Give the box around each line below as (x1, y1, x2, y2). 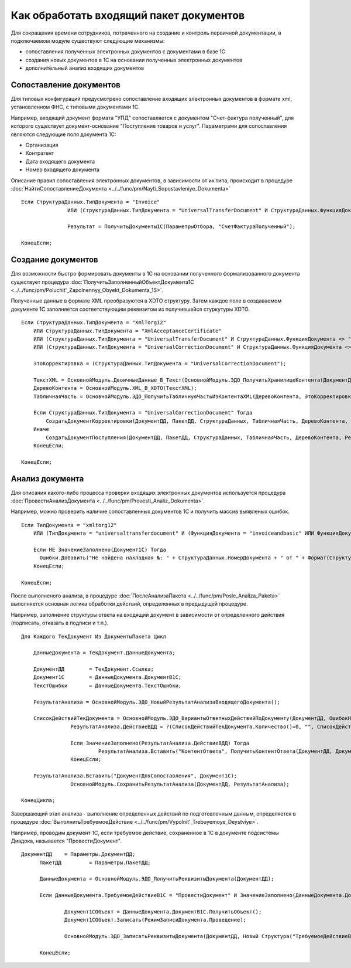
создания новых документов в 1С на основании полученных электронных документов (25, 56, 243, 63)
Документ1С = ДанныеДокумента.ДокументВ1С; (33, 674, 182, 681)
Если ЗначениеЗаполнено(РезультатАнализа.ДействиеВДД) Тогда (70, 739, 250, 746)
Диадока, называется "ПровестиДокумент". (11, 837, 122, 844)
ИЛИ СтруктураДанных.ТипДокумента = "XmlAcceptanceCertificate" (33, 327, 222, 334)
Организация (25, 141, 58, 148)
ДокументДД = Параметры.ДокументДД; (21, 851, 136, 858)
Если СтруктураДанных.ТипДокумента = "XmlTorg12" (21, 320, 167, 326)
